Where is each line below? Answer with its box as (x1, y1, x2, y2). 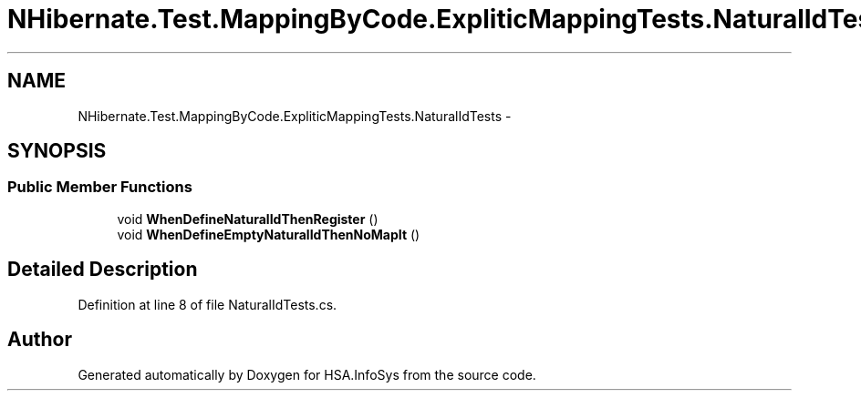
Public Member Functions (7, 178, 192, 197)
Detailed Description (7, 258, 198, 281)
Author (7, 328, 72, 352)
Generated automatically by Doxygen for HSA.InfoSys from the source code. (78, 366, 536, 383)
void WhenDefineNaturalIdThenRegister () (117, 210, 379, 227)
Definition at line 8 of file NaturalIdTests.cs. (78, 296, 337, 312)
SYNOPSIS (7, 139, 107, 163)
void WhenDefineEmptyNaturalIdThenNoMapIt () (117, 226, 420, 242)
